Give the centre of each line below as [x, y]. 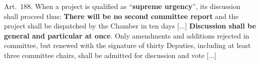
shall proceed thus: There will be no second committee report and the [121, 16]
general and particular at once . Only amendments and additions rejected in [127, 35]
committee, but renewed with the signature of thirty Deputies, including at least [127, 45]
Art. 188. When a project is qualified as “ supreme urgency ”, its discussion [122, 6]
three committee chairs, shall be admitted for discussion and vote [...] [110, 55]
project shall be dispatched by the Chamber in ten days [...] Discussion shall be [130, 26]
